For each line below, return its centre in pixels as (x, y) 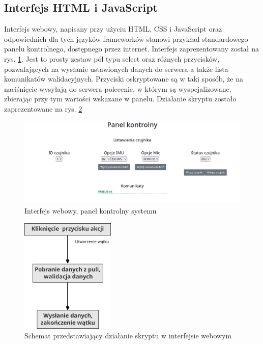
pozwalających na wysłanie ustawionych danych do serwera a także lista (116, 69)
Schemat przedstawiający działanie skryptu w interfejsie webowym (128, 336)
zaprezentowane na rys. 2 (43, 108)
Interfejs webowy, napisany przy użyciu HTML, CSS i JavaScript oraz (113, 29)
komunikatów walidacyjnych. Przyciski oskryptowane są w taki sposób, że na (124, 79)
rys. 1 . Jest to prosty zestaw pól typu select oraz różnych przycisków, (112, 58)
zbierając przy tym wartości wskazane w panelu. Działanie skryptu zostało (120, 99)
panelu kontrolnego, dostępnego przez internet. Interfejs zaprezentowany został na (131, 49)
